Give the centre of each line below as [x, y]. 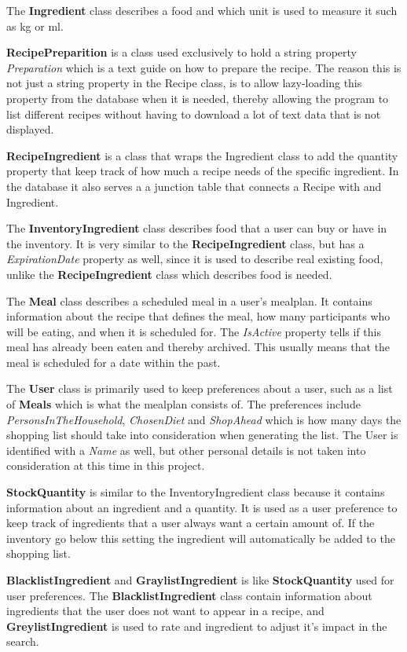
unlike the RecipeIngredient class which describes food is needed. [169, 274]
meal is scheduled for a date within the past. [114, 362]
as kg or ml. [35, 26]
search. [23, 641]
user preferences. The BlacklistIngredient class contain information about [189, 595]
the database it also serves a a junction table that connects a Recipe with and [194, 186]
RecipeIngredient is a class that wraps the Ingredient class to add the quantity [202, 155]
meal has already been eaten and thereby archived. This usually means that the [198, 347]
